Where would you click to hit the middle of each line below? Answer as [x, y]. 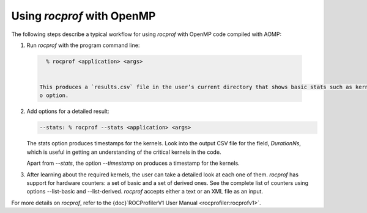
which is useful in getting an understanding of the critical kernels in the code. [124, 152]
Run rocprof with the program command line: [83, 45]
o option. [54, 96]
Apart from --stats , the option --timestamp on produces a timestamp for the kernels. [133, 163]
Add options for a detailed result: [68, 111]
